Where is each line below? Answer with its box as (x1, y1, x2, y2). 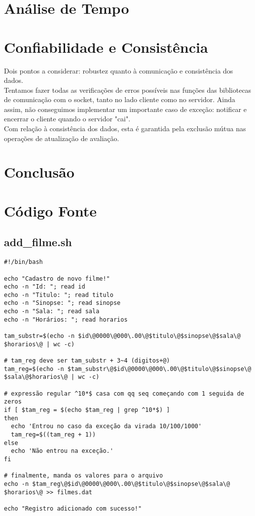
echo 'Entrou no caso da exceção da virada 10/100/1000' (11, 423, 202, 430)
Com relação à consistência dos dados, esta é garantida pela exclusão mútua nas (4, 123, 246, 134)
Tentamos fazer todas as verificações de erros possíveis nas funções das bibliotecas (4, 84, 252, 95)
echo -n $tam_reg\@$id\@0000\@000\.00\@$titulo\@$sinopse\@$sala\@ (4, 480, 230, 487)
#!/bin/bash (4, 258, 43, 266)
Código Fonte (4, 200, 97, 221)
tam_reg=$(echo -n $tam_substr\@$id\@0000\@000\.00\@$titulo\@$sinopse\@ (4, 365, 252, 372)
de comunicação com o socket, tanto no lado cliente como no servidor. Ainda (4, 94, 235, 105)
